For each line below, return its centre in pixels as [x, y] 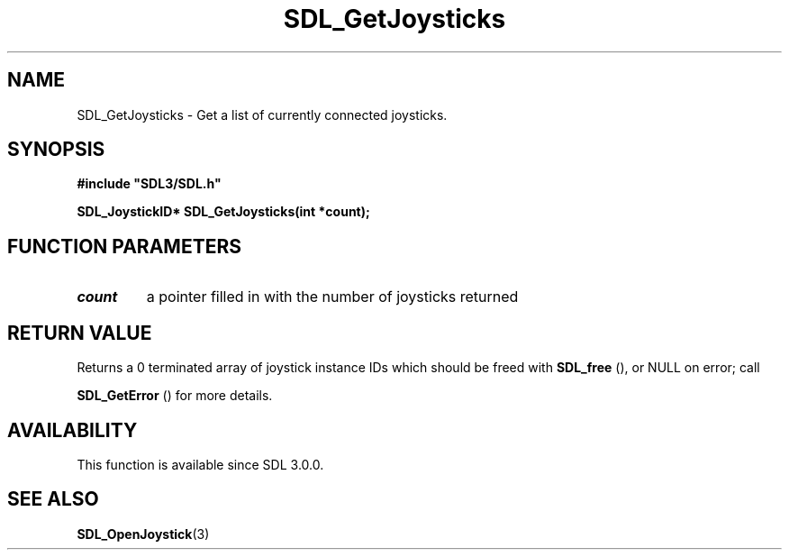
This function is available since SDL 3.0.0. [200, 464]
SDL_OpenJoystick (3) [143, 534]
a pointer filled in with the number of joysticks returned [332, 297]
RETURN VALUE [80, 333]
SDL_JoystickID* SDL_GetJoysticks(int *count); [223, 212]
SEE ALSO [53, 499]
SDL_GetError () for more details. [175, 396]
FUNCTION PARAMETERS [124, 246]
